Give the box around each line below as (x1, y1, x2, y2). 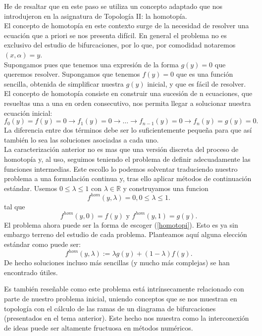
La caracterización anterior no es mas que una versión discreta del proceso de (4, 144, 239, 154)
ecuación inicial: (4, 107, 52, 118)
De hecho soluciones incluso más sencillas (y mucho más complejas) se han (4, 257, 230, 268)
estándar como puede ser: (4, 239, 81, 249)
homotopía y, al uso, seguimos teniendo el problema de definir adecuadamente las (4, 153, 251, 164)
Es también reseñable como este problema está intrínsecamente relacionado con (4, 284, 244, 294)
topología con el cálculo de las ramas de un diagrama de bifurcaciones (4, 303, 216, 313)
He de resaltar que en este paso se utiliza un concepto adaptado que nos (4, 1, 223, 11)
